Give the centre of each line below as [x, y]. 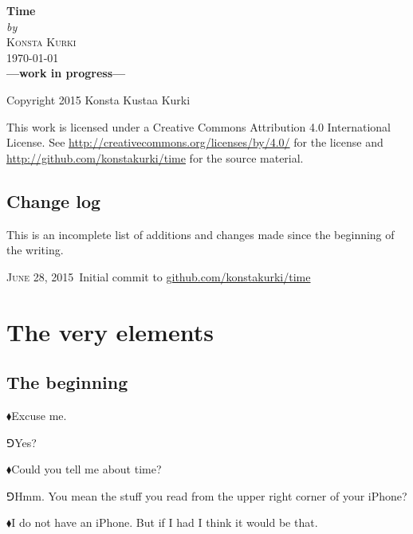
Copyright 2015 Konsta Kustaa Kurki [98, 99]
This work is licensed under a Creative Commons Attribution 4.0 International [199, 126]
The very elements [110, 331]
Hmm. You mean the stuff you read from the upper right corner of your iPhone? [211, 495]
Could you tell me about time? [87, 469]
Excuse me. [39, 415]
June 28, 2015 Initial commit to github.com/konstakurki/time [159, 276]
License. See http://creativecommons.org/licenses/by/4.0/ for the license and [195, 142]
